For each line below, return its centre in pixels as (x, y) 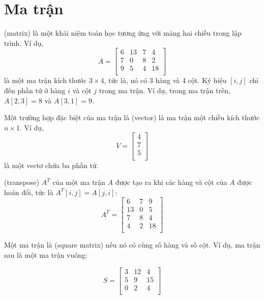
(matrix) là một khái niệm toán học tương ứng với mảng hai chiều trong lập (123, 33)
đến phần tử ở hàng (35, 90)
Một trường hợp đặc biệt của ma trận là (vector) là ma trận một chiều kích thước (132, 117)
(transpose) (22, 182)
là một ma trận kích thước (46, 80)
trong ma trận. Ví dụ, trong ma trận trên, (165, 90)
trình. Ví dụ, (24, 43)
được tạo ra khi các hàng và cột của (171, 182)
